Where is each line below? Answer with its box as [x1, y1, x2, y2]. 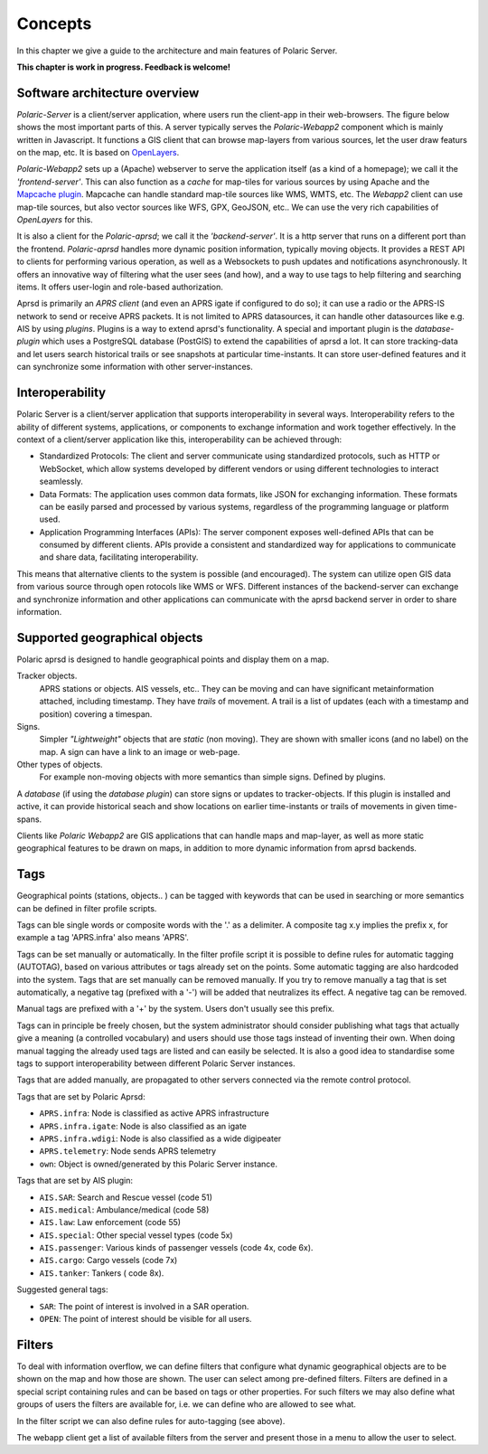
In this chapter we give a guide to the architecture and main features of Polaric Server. [16, 45, 338, 56]
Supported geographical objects [16, 629, 203, 646]
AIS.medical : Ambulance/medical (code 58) [39, 1204, 210, 1215]
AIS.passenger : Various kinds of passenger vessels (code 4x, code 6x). [39, 1242, 314, 1253]
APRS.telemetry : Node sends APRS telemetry [39, 1146, 217, 1157]
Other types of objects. [16, 760, 103, 770]
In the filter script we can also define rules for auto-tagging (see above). [16, 1415, 286, 1426]
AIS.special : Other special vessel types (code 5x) [39, 1230, 234, 1241]
